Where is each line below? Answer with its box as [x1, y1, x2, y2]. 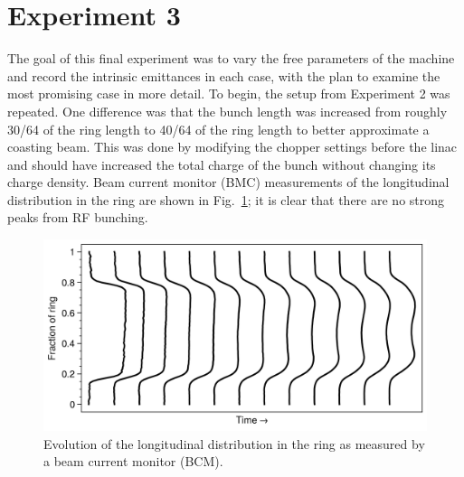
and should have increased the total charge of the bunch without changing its [7, 154, 436, 173]
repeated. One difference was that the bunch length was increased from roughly [7, 101, 448, 120]
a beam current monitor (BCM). [43, 452, 223, 471]
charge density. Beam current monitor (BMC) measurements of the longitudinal [7, 173, 450, 192]
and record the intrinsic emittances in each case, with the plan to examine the [7, 66, 440, 85]
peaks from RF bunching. [7, 208, 148, 227]
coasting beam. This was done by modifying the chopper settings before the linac [7, 137, 458, 156]
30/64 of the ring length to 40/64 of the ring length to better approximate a [7, 119, 430, 138]
